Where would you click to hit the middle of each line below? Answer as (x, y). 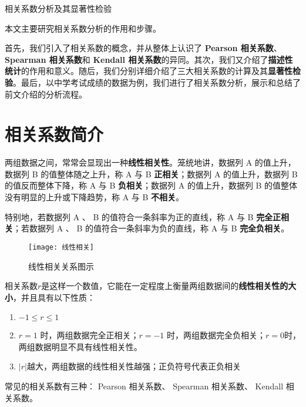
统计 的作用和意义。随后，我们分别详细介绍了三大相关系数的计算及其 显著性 (149, 71)
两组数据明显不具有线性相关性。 (80, 346)
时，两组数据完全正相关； (90, 335)
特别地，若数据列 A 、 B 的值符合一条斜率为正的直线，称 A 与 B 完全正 (143, 216)
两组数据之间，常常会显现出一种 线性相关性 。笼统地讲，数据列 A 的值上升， (150, 162)
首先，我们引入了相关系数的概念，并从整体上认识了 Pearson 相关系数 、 (143, 48)
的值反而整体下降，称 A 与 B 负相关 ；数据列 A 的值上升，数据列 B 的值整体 (151, 185)
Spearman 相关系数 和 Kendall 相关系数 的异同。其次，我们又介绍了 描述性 (149, 59)
